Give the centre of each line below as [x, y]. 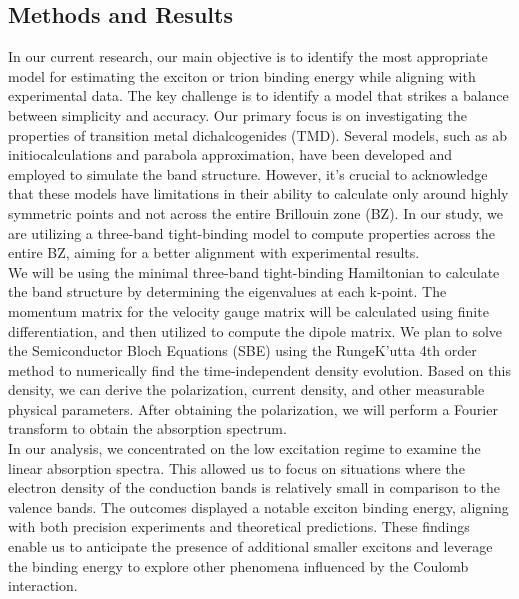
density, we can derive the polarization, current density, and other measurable [246, 389]
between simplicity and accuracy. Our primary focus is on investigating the [237, 114]
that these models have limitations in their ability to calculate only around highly [258, 193]
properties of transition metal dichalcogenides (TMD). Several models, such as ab [257, 134]
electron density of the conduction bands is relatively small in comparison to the [254, 487]
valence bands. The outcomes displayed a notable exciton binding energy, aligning [258, 506]
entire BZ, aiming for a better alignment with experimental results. [214, 252]
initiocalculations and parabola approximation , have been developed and [230, 154]
